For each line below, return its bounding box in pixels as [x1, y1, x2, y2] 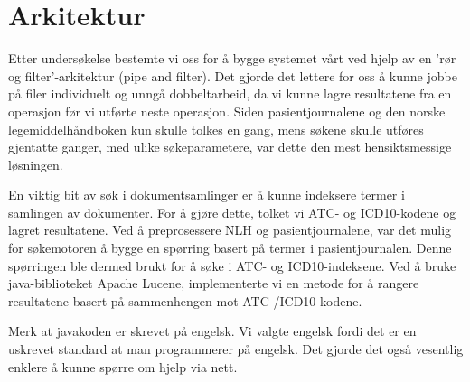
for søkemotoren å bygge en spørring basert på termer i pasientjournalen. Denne [8, 238, 452, 257]
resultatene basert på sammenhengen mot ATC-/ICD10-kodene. [8, 291, 362, 310]
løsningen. [8, 154, 63, 173]
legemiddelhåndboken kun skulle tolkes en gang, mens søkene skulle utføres [8, 119, 424, 138]
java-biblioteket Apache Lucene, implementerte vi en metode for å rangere [8, 274, 419, 293]
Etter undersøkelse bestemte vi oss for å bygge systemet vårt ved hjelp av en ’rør [8, 49, 456, 68]
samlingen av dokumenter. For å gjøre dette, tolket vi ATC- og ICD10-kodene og [8, 202, 456, 221]
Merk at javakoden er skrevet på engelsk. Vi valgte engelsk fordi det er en [8, 321, 417, 340]
